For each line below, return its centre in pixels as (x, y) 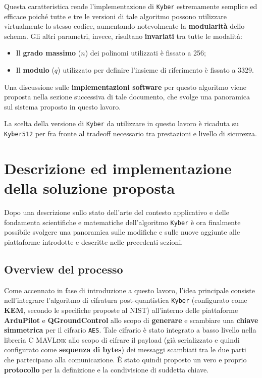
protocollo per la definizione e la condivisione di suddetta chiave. (107, 369)
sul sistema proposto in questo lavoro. (63, 106)
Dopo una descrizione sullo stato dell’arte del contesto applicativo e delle (117, 212)
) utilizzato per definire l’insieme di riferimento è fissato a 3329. (156, 70)
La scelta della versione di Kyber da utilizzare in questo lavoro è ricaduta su (121, 123)
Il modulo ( (35, 70)
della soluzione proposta (90, 188)
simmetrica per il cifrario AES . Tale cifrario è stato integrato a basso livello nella (130, 330)
